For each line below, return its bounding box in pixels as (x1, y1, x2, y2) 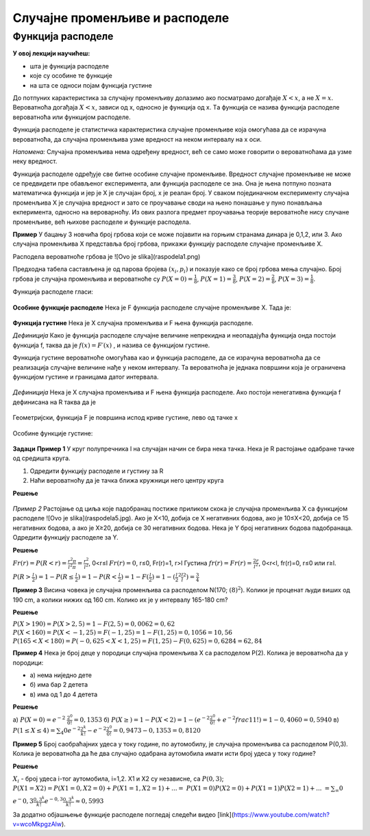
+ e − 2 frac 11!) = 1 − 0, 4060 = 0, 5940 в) (216, 715, 339, 724)
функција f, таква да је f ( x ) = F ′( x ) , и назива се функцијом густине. (12, 341, 210, 349)
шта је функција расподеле (29, 62, 110, 70)
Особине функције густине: (12, 429, 93, 438)
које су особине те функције (29, 72, 113, 80)
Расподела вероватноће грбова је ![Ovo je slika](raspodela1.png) (12, 252, 201, 260)
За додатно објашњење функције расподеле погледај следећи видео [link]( (12, 810, 234, 818)
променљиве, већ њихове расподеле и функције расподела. (12, 218, 191, 226)
